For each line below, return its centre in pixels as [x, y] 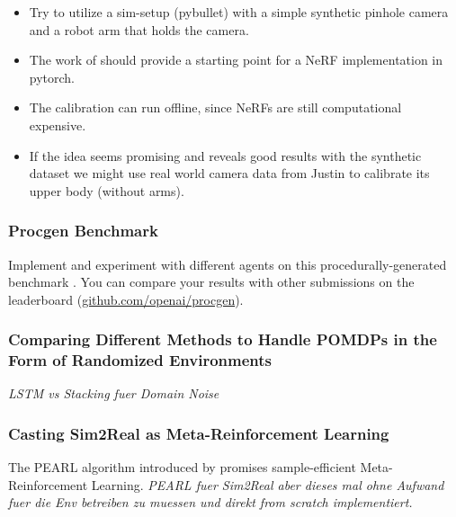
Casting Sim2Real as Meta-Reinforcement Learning [199, 433]
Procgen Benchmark [83, 231]
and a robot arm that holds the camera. [139, 29]
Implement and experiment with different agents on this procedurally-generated [228, 264]
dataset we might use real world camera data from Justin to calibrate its [229, 173]
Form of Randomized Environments [140, 360]
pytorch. [52, 77]
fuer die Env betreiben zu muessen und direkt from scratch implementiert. [210, 502]
